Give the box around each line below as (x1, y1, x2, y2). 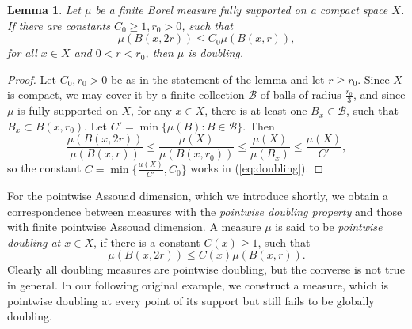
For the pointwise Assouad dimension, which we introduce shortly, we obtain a (7, 187, 388, 204)
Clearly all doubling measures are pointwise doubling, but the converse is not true (7, 261, 405, 278)
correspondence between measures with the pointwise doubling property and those (7, 202, 402, 219)
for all (7, 44, 37, 61)
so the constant (7, 160, 82, 176)
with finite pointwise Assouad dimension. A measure (7, 218, 261, 235)
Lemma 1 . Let (7, 2, 81, 17)
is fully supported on (17, 102, 118, 119)
